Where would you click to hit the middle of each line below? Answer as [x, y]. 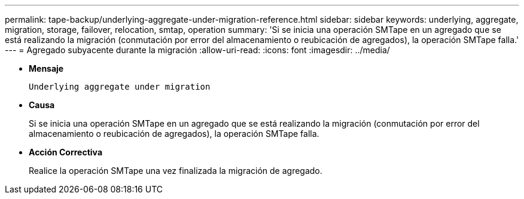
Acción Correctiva [66, 152]
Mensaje [46, 68]
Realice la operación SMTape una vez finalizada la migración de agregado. [176, 171]
